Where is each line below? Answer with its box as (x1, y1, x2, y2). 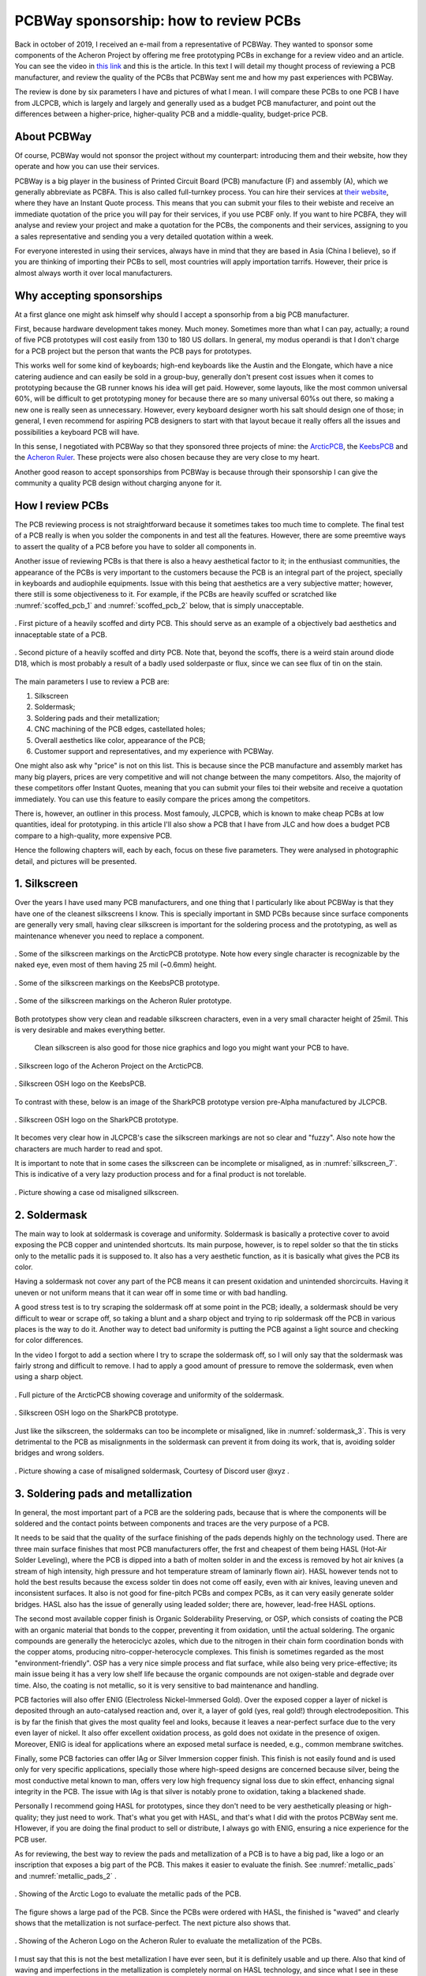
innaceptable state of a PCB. (14, 629, 108, 639)
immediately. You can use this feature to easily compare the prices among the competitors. (14, 794, 311, 804)
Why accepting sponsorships (14, 288, 163, 302)
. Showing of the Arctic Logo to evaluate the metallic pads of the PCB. (14, 1889, 242, 1899)
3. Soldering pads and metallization (14, 1487, 192, 1500)
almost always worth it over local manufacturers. (14, 268, 173, 277)
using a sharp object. (14, 1372, 84, 1382)
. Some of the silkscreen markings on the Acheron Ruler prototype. (14, 996, 232, 1005)
